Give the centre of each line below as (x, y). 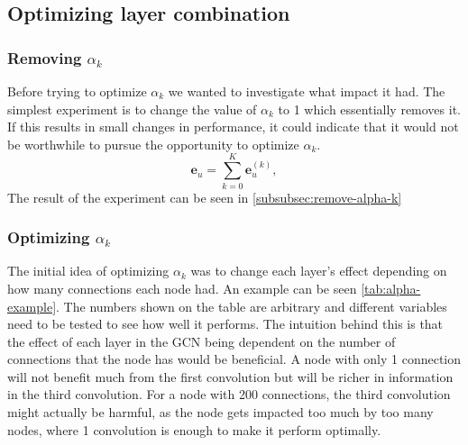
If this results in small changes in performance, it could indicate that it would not (233, 127)
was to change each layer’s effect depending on (319, 271)
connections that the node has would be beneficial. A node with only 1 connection (234, 359)
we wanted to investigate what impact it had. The (307, 91)
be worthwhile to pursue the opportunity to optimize (153, 144)
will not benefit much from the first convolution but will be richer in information (230, 376)
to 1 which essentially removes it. (369, 109)
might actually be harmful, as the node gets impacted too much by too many (220, 412)
